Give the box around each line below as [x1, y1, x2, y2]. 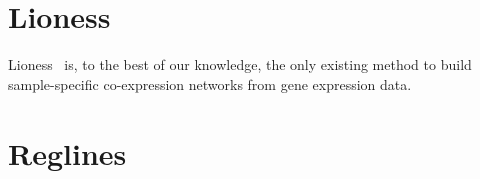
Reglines [8, 132, 127, 173]
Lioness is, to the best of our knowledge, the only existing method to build [8, 54, 472, 75]
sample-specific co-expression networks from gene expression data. [8, 73, 412, 94]
